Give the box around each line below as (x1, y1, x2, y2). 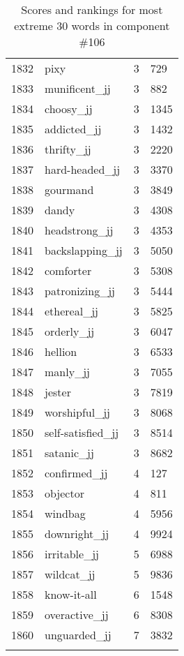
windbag (45, 505, 86, 521)
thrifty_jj (45, 141, 91, 157)
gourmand (45, 181, 94, 197)
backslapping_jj (45, 242, 123, 258)
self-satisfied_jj (45, 424, 119, 440)
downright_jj (45, 525, 109, 542)
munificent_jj (45, 80, 111, 96)
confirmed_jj (45, 465, 108, 481)
